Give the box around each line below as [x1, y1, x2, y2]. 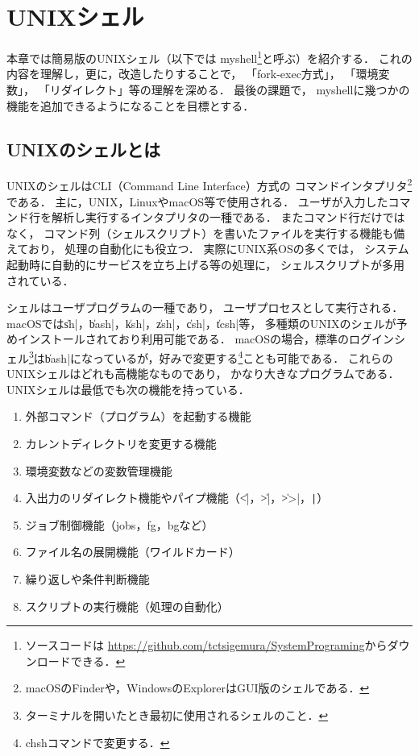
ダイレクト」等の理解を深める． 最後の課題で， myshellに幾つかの [60, 81, 410, 98]
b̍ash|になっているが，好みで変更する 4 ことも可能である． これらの [44, 347, 393, 366]
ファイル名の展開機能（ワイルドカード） [25, 543, 240, 560]
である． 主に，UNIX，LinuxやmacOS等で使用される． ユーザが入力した [6, 193, 388, 210]
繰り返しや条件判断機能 [25, 571, 150, 588]
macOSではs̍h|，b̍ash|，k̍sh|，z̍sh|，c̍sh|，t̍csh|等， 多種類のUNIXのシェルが [6, 314, 396, 331]
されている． [6, 272, 74, 289]
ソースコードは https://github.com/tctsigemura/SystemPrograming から [25, 637, 388, 654]
